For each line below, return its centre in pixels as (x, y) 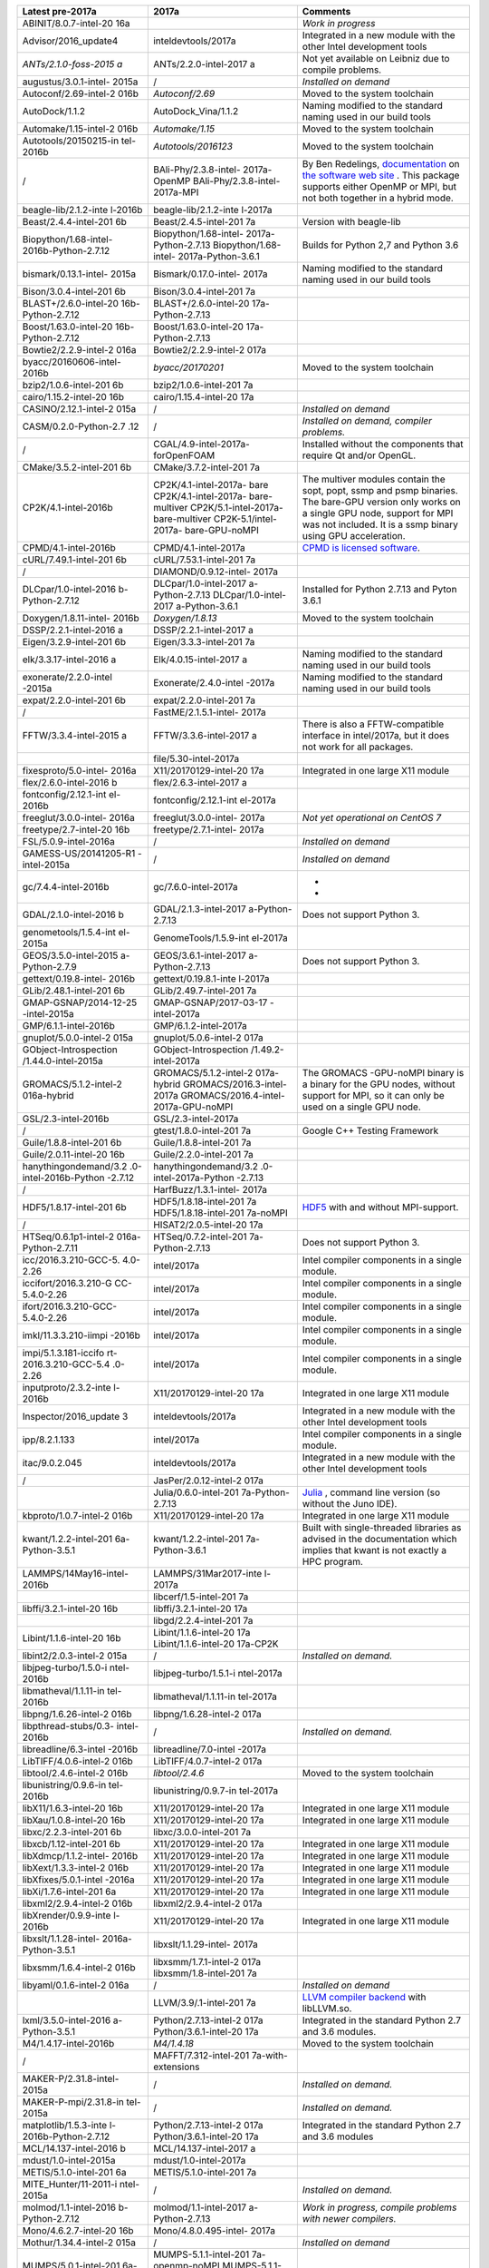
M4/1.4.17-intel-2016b (68, 2043)
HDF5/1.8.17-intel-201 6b (74, 1207)
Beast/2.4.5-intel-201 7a (204, 222)
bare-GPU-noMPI (222, 530)
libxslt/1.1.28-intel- (61, 1939)
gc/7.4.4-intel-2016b (66, 887)
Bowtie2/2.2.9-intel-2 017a (210, 350)
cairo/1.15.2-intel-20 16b (73, 397)
